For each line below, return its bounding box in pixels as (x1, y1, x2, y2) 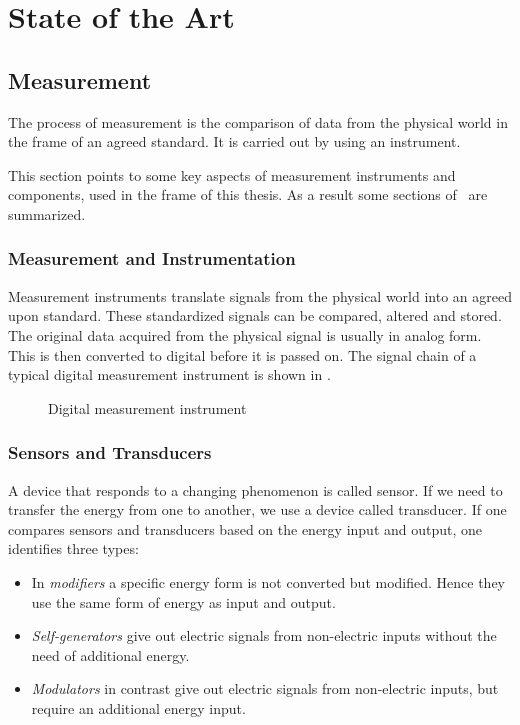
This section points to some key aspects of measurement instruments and (8, 164, 456, 185)
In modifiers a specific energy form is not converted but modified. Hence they (31, 571, 506, 592)
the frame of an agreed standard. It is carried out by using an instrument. (8, 131, 461, 152)
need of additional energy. (31, 644, 190, 665)
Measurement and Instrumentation (8, 246, 296, 271)
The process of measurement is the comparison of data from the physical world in (8, 111, 508, 132)
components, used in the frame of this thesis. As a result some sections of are (8, 184, 488, 205)
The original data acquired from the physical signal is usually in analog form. (8, 324, 482, 345)
